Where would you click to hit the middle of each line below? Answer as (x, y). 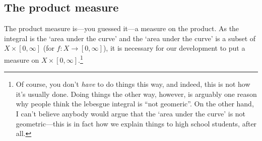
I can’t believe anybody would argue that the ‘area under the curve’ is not (131, 114)
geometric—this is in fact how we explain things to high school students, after (136, 123)
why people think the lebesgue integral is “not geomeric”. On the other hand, (135, 104)
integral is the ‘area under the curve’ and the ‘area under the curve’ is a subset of (130, 38)
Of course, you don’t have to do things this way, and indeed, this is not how (133, 84)
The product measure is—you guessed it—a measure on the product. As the (122, 28)
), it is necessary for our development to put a (174, 48)
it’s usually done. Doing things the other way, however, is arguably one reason (136, 94)
